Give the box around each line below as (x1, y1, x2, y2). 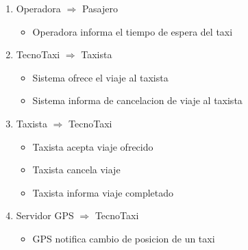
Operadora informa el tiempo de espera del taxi (32, 24, 233, 38)
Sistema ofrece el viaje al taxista (32, 70, 169, 84)
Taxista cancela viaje (32, 162, 121, 177)
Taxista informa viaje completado (32, 185, 174, 199)
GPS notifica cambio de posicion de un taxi (32, 231, 215, 245)
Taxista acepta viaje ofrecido (32, 139, 153, 153)
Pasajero (82, 1, 118, 15)
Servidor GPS (16, 208, 74, 223)
